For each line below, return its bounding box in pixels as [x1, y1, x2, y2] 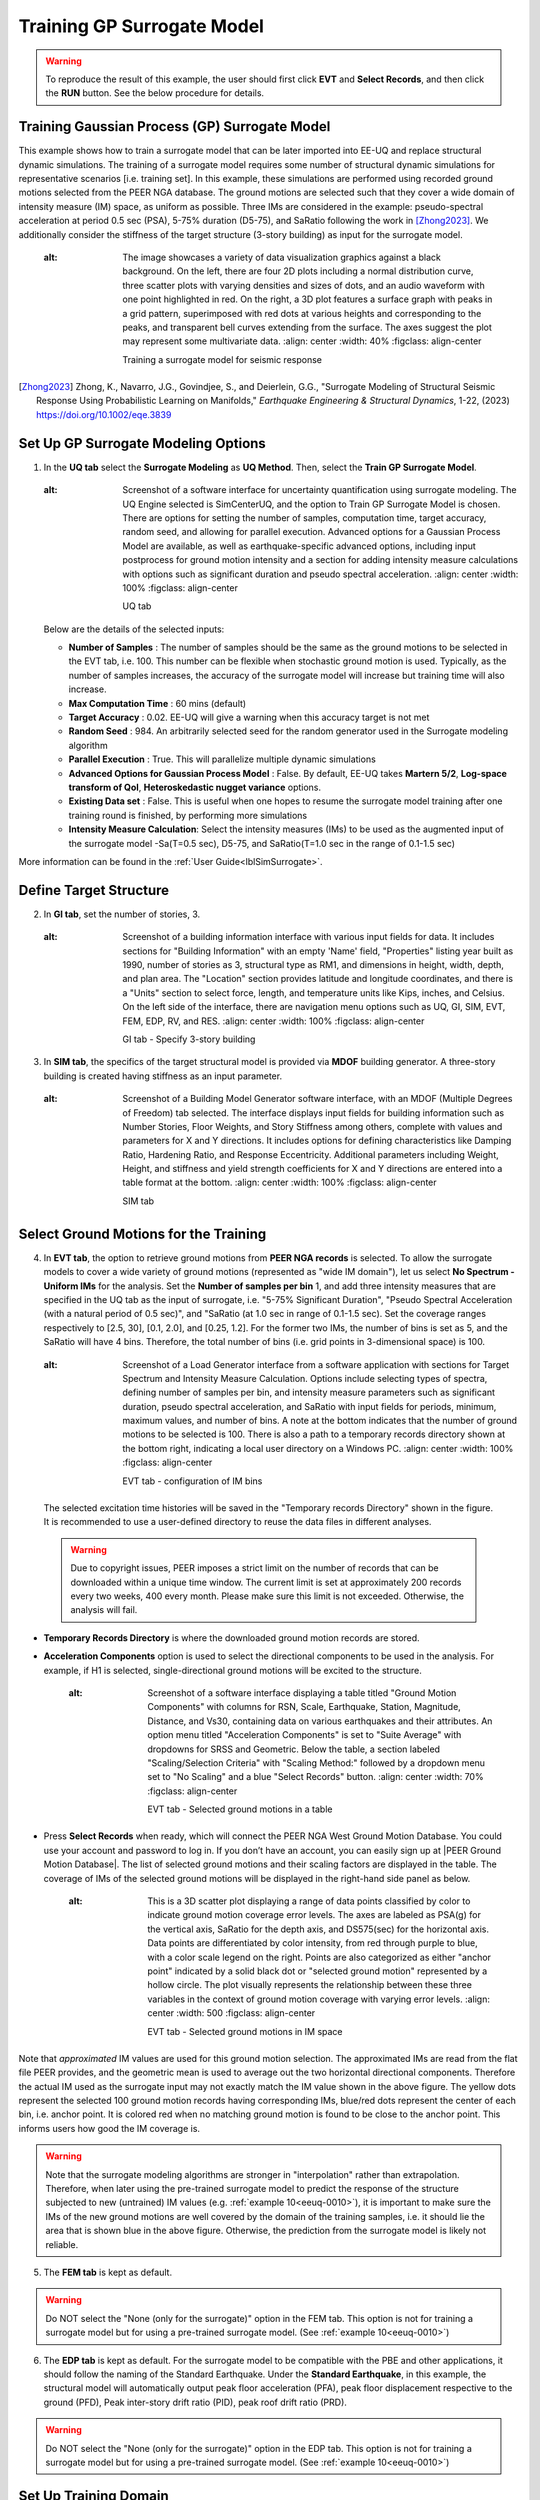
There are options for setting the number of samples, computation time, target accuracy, [122, 511, 487, 524]
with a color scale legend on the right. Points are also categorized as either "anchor [147, 1951, 492, 1963]
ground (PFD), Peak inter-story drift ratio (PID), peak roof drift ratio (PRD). [43, 2396, 347, 2408]
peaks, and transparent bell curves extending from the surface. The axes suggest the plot [122, 321, 492, 333]
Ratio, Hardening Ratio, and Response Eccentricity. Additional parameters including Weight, [122, 1148, 499, 1160]
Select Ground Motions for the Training [18, 1225, 267, 1242]
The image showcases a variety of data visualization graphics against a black [122, 251, 442, 263]
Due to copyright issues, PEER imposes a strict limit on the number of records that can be [70, 1562, 439, 1574]
